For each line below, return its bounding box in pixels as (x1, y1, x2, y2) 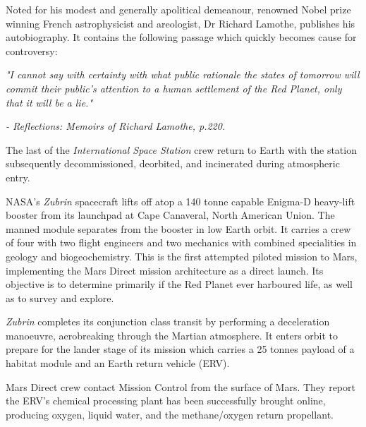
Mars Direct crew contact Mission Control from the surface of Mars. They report (6, 379, 355, 394)
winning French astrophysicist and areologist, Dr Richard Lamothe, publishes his (6, 16, 355, 30)
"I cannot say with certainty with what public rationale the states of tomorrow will (6, 67, 360, 82)
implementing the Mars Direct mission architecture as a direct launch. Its (6, 263, 324, 277)
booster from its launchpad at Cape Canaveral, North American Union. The (6, 208, 335, 222)
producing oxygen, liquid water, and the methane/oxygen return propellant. (6, 407, 334, 421)
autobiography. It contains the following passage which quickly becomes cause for (6, 30, 357, 44)
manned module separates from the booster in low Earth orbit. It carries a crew (6, 221, 351, 236)
